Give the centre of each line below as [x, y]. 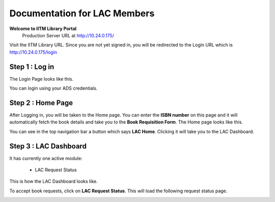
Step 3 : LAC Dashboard [48, 146]
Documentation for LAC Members [82, 13]
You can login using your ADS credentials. [53, 88]
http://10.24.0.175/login [33, 52]
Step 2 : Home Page [41, 103]
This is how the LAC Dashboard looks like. [53, 182]
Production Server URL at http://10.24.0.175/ [68, 35]
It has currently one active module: [46, 158]
